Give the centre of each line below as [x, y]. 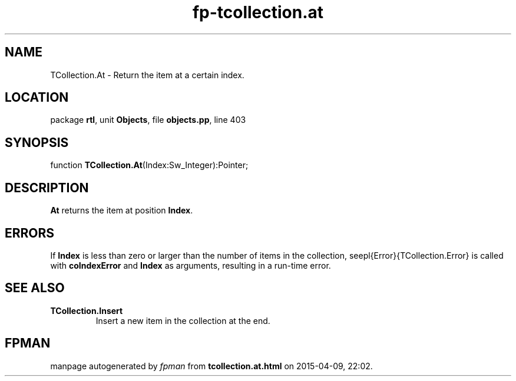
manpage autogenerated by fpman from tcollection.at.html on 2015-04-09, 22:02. [211, 366]
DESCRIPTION [47, 188]
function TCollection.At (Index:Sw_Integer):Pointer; [149, 165]
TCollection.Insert [87, 310]
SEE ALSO [35, 288]
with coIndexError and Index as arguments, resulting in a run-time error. [191, 265]
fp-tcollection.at [258, 12]
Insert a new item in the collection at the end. [183, 320]
